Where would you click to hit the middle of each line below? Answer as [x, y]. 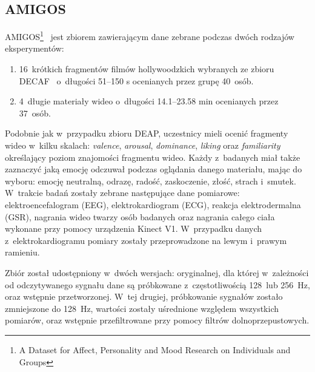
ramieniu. [22, 252]
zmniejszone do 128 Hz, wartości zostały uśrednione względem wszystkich [142, 308]
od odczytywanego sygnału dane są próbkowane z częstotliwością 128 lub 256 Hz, [157, 284]
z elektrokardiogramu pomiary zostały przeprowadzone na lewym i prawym [146, 240]
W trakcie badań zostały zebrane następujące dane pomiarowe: [122, 193]
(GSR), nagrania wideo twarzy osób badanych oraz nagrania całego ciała [140, 216]
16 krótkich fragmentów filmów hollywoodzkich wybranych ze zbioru [147, 69]
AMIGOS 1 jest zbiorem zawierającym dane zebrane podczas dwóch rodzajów [150, 36]
